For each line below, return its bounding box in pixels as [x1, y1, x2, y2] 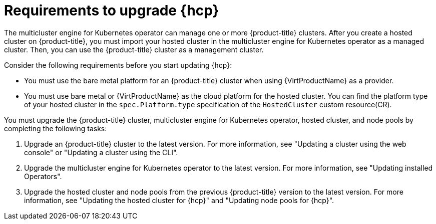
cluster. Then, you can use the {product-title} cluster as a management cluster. [4, 45, 264, 54]
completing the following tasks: [4, 124, 107, 133]
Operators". [24, 172, 62, 181]
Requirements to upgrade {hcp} [4, 2, 219, 19]
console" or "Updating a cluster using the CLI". [24, 148, 178, 157]
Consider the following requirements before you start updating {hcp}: [4, 60, 232, 69]
